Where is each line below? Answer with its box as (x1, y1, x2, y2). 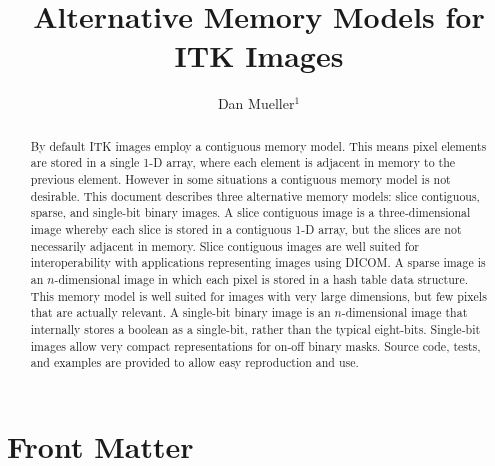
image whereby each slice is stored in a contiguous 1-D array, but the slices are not (30, 220, 462, 237)
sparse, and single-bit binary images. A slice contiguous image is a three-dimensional (30, 204, 471, 221)
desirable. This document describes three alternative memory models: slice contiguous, (30, 187, 480, 204)
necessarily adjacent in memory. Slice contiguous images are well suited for (30, 237, 419, 254)
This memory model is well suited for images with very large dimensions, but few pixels (30, 287, 487, 304)
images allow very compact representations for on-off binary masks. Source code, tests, (30, 337, 481, 354)
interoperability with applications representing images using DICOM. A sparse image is (30, 254, 486, 271)
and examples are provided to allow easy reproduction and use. (30, 354, 359, 371)
